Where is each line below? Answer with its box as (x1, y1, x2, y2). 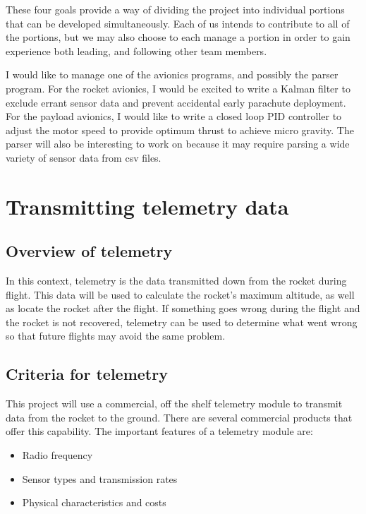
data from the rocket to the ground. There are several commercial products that (6, 410, 353, 424)
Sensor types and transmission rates (22, 471, 178, 486)
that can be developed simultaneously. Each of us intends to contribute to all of (6, 16, 350, 30)
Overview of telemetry (6, 240, 173, 262)
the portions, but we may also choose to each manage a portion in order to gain (6, 30, 350, 44)
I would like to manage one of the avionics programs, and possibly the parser (6, 67, 338, 82)
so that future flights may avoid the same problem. (6, 328, 226, 343)
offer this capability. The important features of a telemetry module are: (6, 424, 313, 438)
